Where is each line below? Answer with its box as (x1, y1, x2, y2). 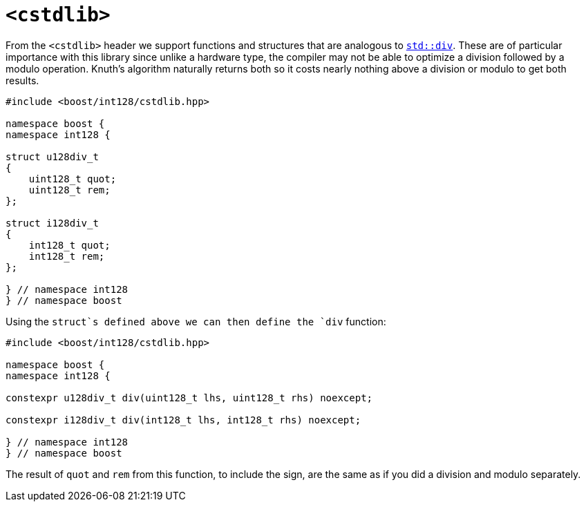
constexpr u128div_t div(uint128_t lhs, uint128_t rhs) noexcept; (6, 392, 373, 403)
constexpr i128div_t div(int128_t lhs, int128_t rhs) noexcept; (6, 414, 361, 425)
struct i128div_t (6, 217, 99, 229)
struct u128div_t (6, 151, 99, 162)
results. (6, 74, 39, 86)
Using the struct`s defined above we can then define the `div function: (6, 315, 386, 327)
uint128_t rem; (28, 184, 111, 195)
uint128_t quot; (28, 173, 117, 184)
